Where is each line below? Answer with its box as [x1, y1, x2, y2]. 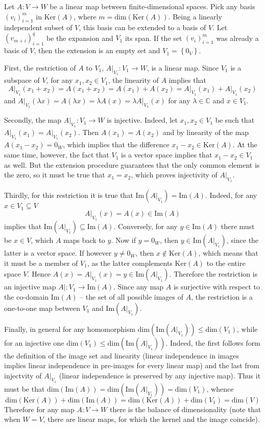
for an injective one [4, 337, 64, 348]
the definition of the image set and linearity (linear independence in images [4, 350, 239, 361]
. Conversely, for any [113, 221, 178, 232]
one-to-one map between [4, 302, 80, 313]
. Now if [111, 235, 136, 245]
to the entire [206, 257, 246, 268]
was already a [216, 32, 259, 43]
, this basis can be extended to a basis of [79, 22, 206, 33]
